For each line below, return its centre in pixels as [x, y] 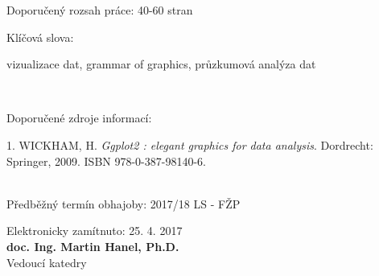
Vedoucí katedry [47, 262]
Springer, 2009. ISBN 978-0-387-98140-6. [106, 161]
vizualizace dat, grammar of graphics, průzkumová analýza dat [161, 64]
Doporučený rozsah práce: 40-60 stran [100, 10]
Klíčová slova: [40, 37]
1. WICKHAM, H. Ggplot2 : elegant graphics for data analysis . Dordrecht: [190, 144]
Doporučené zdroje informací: [79, 118]
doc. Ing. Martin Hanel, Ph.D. [93, 246]
